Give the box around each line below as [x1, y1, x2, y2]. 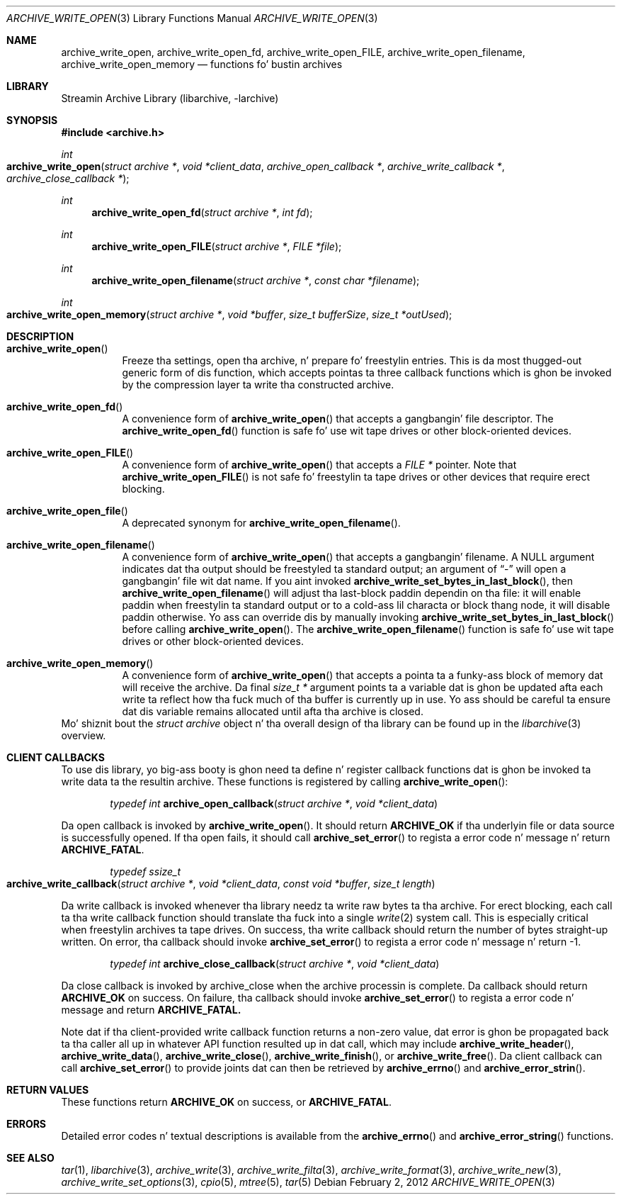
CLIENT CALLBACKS [6, 751, 105, 763]
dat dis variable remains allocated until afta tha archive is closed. [122, 705, 423, 717]
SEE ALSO [6, 1152, 55, 1164]
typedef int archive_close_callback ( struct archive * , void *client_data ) [110, 958, 440, 970]
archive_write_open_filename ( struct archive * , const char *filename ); [91, 274, 420, 286]
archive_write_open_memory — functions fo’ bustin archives [61, 58, 343, 70]
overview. [61, 729, 106, 741]
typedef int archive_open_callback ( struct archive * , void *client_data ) [110, 797, 438, 809]
